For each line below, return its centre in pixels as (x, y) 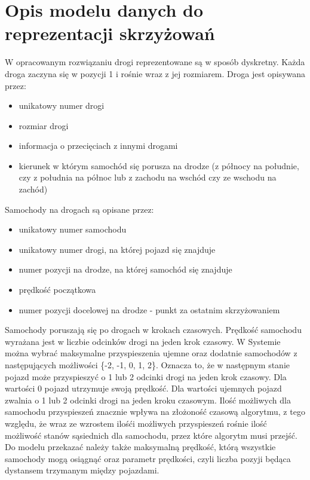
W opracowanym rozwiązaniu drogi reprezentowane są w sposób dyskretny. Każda (155, 62)
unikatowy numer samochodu (73, 229)
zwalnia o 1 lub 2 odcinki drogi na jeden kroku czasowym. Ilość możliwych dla (148, 400)
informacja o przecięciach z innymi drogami (98, 146)
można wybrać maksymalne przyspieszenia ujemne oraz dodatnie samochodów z (151, 353)
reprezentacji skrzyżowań (110, 33)
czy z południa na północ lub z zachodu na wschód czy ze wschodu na (148, 177)
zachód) (33, 189)
